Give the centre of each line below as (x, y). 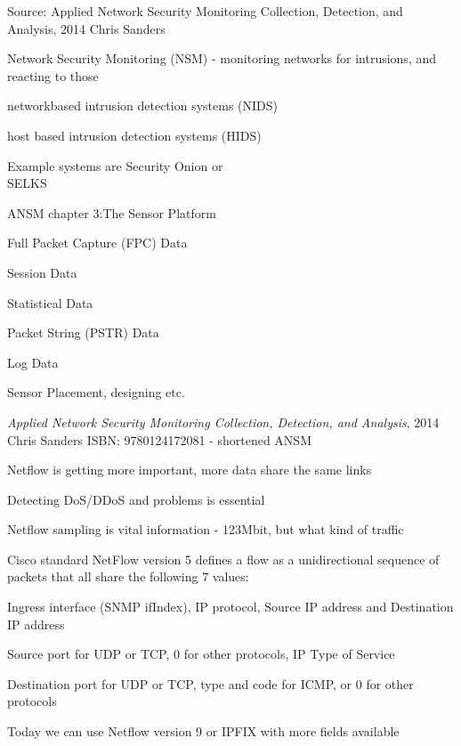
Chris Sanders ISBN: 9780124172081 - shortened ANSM (159, 439)
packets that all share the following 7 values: (128, 576)
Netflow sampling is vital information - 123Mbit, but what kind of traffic (206, 529)
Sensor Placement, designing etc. (96, 392)
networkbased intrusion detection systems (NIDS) (142, 105)
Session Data (42, 272)
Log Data (33, 362)
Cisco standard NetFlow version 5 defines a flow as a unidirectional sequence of (223, 559)
